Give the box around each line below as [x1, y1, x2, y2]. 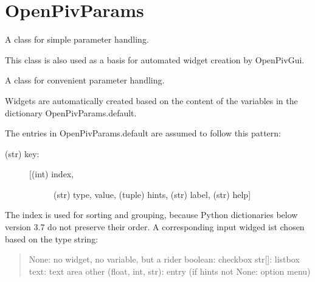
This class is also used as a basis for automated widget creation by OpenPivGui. [5, 53, 305, 66]
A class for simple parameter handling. [5, 33, 149, 46]
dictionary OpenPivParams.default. [5, 106, 137, 119]
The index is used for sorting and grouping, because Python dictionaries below [5, 208, 298, 221]
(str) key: [5, 147, 40, 160]
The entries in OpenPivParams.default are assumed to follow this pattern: [5, 127, 282, 139]
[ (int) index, [29, 167, 74, 180]
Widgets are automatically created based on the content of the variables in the [5, 94, 298, 107]
